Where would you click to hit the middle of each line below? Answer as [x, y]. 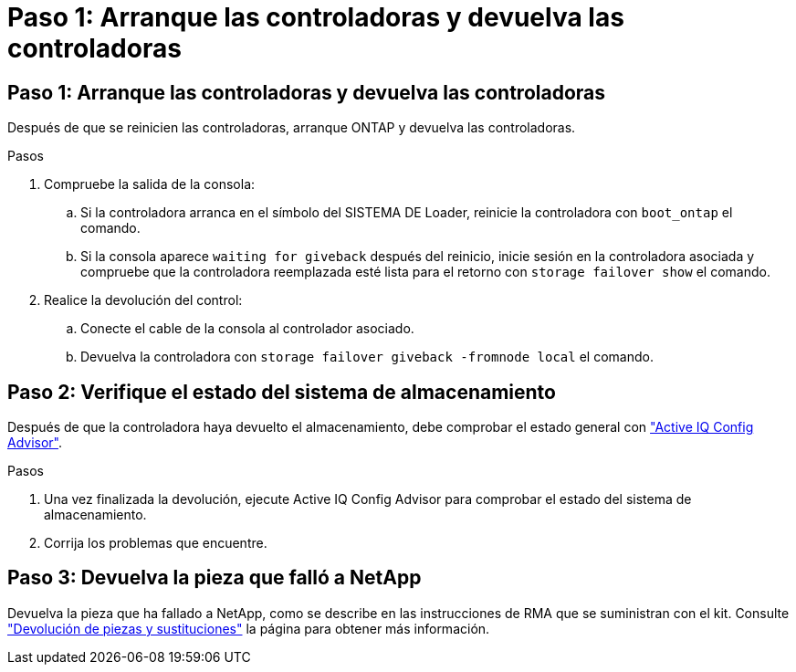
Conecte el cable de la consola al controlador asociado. [247, 329]
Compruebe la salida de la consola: [150, 184]
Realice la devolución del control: [143, 300]
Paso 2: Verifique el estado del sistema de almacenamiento [282, 392]
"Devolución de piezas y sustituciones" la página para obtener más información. [249, 628]
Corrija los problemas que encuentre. [156, 543]
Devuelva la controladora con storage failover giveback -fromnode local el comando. [367, 357]
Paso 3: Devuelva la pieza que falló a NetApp [215, 578]
